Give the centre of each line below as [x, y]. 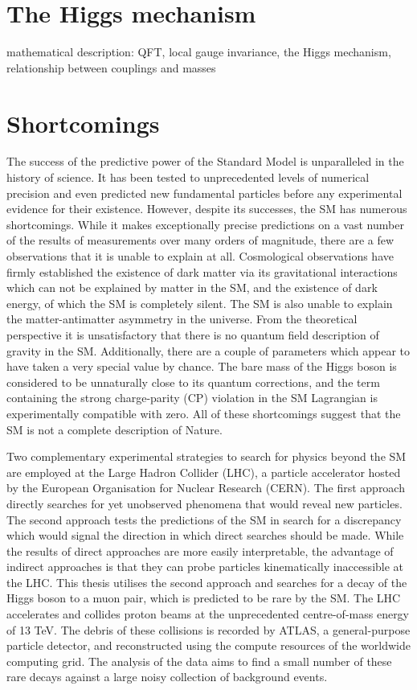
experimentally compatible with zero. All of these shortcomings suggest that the [204, 413]
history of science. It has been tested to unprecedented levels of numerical [188, 177]
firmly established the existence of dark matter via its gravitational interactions [202, 271]
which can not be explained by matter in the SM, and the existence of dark [192, 287]
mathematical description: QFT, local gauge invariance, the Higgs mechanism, [199, 52]
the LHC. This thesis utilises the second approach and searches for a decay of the [207, 582]
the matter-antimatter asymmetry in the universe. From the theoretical [182, 319]
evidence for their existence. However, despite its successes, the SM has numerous [207, 209]
